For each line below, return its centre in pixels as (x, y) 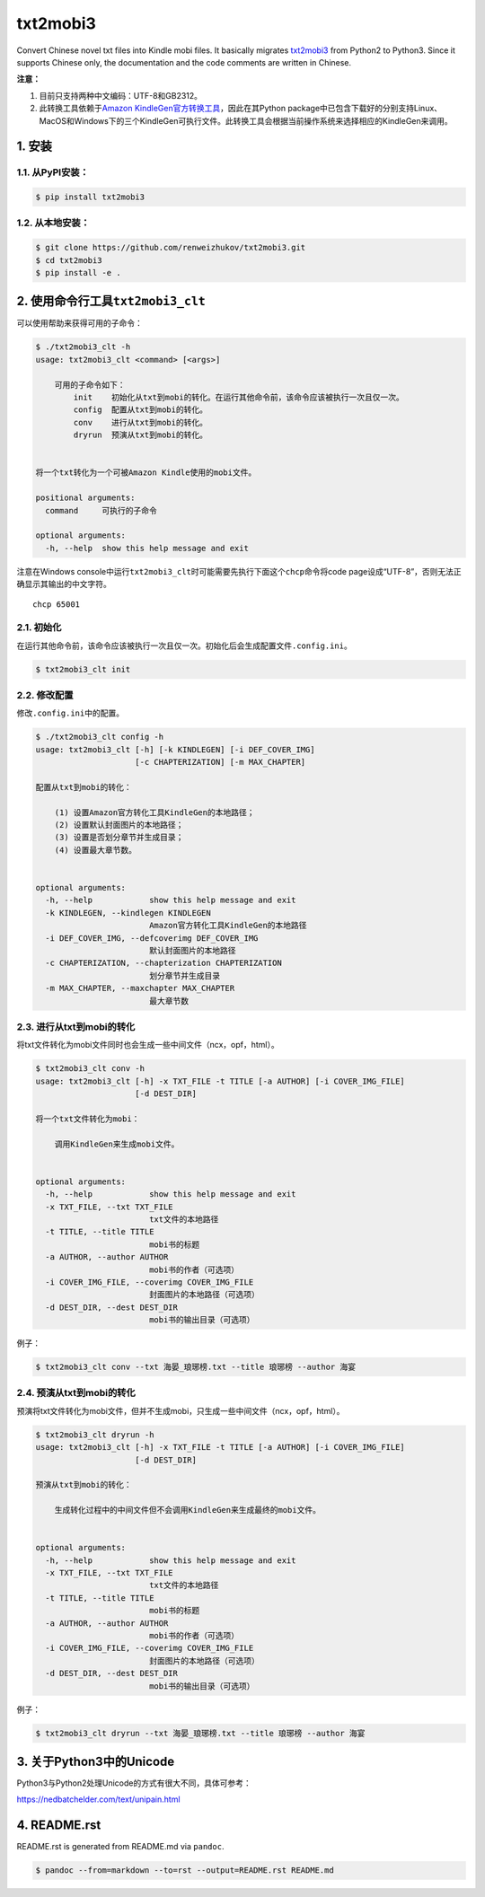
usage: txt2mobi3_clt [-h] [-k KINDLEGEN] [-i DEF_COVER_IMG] (175, 749)
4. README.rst (59, 1826)
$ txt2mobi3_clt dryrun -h (95, 1435)
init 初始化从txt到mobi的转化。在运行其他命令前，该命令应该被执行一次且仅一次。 (238, 398)
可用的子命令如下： (90, 385)
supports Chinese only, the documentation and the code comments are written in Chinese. (184, 62)
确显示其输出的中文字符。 (64, 584)
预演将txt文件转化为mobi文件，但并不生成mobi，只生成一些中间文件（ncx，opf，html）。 (181, 1410)
